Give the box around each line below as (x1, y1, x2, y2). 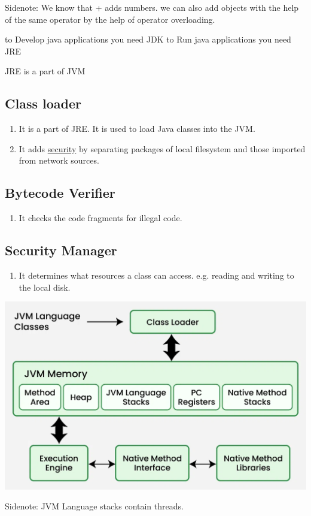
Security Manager (5, 241, 117, 259)
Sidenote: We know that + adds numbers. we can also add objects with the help (5, 1, 299, 13)
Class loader (5, 94, 81, 113)
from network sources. (19, 154, 99, 167)
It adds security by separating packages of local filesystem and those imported (19, 142, 306, 155)
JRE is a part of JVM (5, 65, 86, 77)
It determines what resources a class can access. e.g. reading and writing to (19, 268, 294, 281)
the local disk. (19, 280, 71, 293)
